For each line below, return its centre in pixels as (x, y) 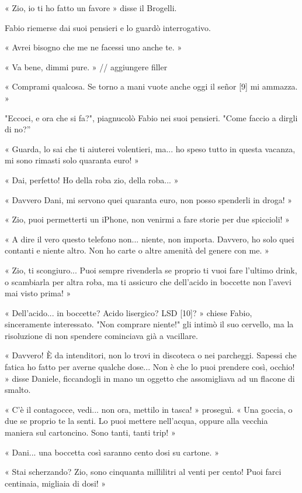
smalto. (18, 390)
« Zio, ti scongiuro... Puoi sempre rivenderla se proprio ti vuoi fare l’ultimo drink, (151, 270)
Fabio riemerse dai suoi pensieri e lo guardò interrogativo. (108, 27)
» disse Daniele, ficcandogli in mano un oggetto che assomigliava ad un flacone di (150, 378)
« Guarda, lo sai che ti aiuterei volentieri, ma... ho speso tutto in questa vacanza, (150, 148)
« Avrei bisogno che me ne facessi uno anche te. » (93, 47)
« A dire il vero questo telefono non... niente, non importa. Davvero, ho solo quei (150, 239)
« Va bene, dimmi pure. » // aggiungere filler (86, 66)
